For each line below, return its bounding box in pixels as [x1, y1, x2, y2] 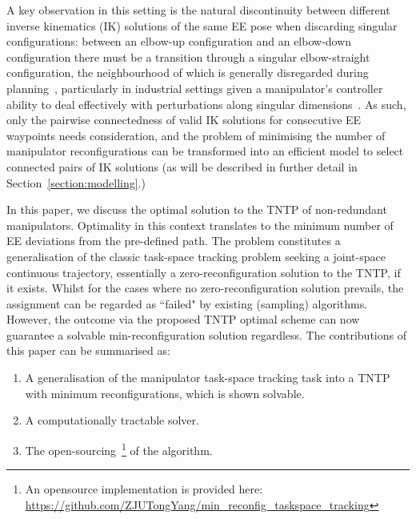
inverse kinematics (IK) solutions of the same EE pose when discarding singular [6, 17, 398, 34]
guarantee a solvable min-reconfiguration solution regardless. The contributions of [6, 326, 406, 343]
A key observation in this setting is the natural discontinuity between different [6, 2, 390, 18]
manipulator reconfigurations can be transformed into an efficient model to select [6, 143, 404, 159]
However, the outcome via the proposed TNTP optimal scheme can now [6, 311, 360, 328]
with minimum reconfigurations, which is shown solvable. [25, 384, 305, 401]
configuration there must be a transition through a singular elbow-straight [6, 48, 370, 65]
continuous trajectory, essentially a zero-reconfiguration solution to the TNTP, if [6, 264, 401, 280]
